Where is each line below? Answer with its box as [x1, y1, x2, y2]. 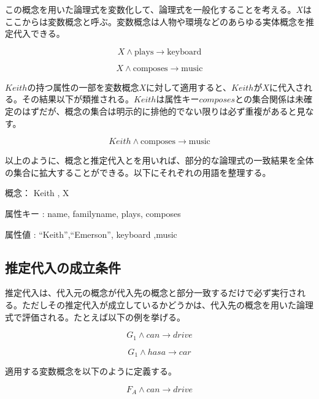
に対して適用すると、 [146, 80, 232, 93]
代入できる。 [13, 27, 65, 40]
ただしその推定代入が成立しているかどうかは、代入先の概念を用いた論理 [21, 298, 314, 311]
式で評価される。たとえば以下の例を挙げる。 [5, 310, 185, 323]
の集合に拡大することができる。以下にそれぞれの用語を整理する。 [5, 165, 271, 178]
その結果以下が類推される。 [21, 93, 134, 105]
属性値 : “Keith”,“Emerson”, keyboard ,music [5, 227, 177, 240]
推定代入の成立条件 [5, 257, 121, 276]
